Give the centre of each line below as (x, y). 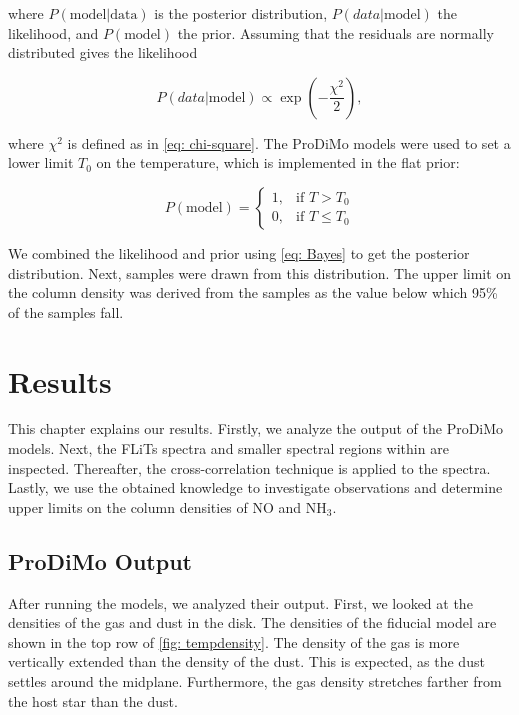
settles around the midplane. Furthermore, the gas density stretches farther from (255, 681)
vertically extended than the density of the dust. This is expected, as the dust (246, 661)
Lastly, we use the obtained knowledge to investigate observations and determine (255, 487)
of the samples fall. (66, 311)
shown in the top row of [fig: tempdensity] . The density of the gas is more (234, 641)
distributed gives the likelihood (103, 52)
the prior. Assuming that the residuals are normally (335, 32)
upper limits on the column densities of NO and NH (167, 506)
